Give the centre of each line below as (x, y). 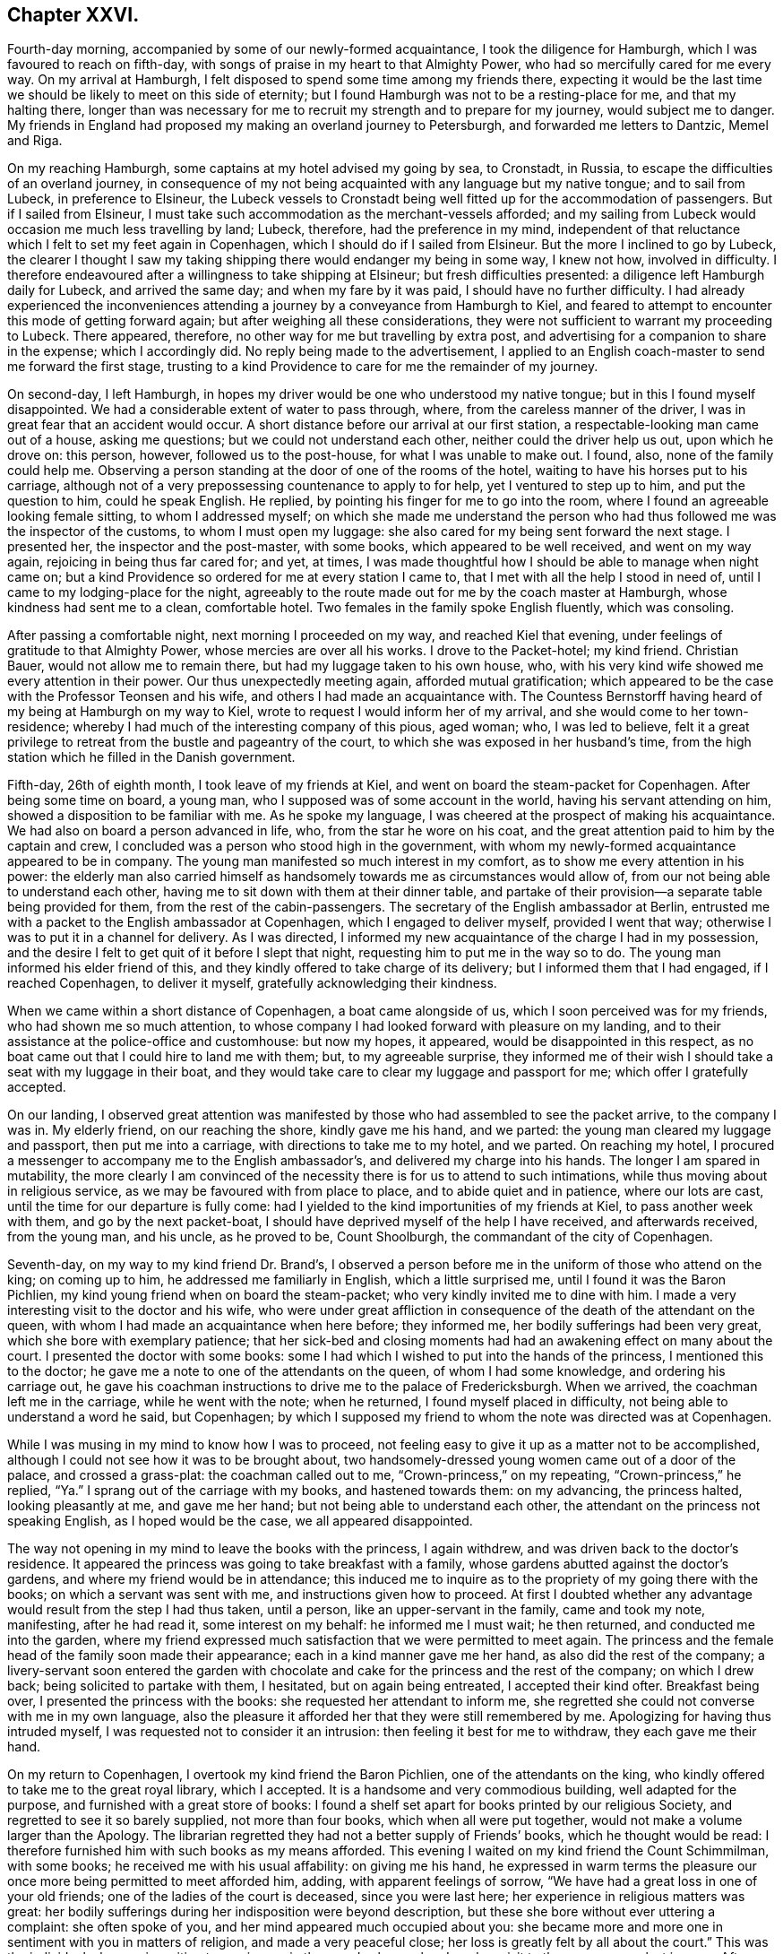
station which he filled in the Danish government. (151, 757)
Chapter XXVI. (73, 15)
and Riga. (35, 141)
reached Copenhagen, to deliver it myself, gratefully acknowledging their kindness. (252, 983)
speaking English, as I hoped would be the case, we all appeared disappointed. (240, 1521)
